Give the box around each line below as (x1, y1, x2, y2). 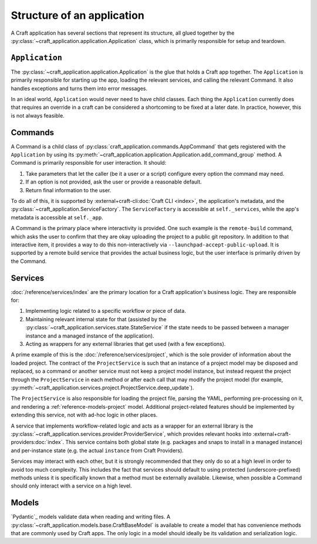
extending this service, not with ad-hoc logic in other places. (11, 412, 158, 419)
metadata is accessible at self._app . (11, 213, 104, 221)
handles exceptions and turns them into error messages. (11, 85, 148, 92)
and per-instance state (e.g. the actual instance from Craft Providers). (11, 447, 184, 454)
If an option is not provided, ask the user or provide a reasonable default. (25, 178, 202, 185)
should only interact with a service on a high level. (11, 482, 132, 489)
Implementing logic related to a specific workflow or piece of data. (25, 308, 186, 315)
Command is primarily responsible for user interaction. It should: (11, 159, 167, 166)
